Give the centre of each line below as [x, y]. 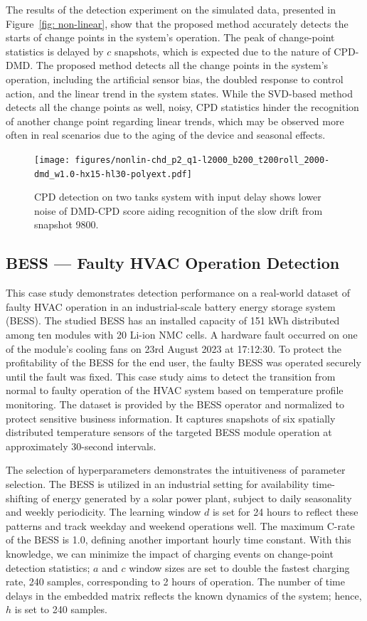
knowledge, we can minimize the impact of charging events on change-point [170, 553]
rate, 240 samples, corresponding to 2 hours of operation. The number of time [175, 582]
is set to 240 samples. [61, 609]
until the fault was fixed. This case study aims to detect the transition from [171, 376]
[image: [52, 160]
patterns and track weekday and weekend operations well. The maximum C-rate [180, 525]
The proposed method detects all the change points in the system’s [182, 65]
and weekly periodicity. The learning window [103, 512]
